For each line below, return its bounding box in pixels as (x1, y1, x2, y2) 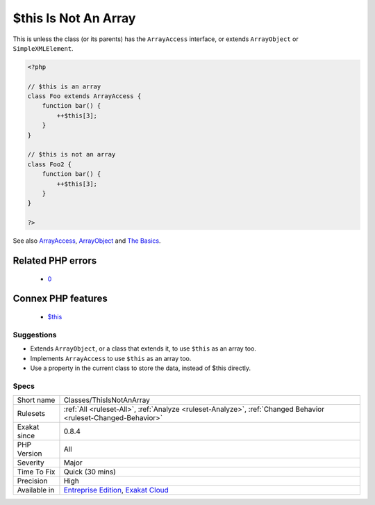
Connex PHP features (12, 293, 108, 305)
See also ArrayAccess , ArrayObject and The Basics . (12, 237, 161, 245)
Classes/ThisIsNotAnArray (63, 395, 151, 405)
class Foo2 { (27, 160, 72, 168)
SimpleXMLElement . (12, 44, 74, 52)
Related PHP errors (12, 255, 97, 266)
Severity (17, 458, 44, 467)
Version (17, 449, 42, 458)
